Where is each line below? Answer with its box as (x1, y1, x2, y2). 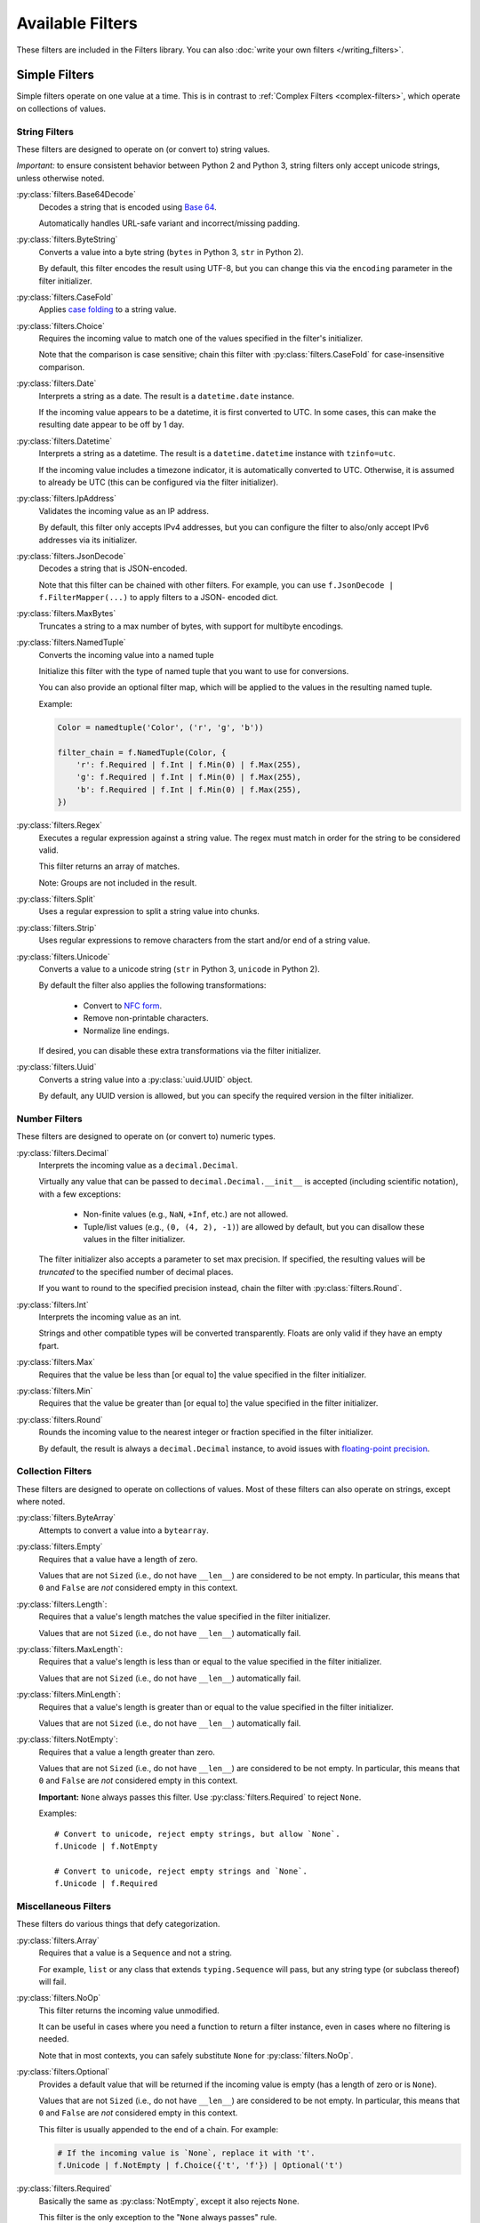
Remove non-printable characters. (83, 1013, 209, 1023)
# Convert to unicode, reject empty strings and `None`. (54, 1866, 308, 1876)
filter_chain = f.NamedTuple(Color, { (57, 747, 227, 758)
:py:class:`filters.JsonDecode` (16, 550, 126, 561)
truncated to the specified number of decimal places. (38, 1266, 234, 1277)
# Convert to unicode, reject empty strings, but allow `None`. (54, 1828, 341, 1839)
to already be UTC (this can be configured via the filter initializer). (38, 477, 279, 487)
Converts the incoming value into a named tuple (38, 649, 214, 660)
